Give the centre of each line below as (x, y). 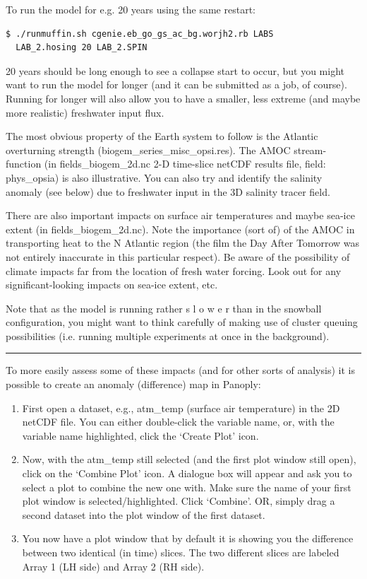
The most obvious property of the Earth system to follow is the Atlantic (162, 136)
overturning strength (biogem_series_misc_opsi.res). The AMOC (148, 150)
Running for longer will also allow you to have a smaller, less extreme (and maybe (183, 98)
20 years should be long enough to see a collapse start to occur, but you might (175, 70)
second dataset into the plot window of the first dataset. (144, 514)
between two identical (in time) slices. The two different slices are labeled (181, 552)
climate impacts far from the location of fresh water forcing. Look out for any (174, 270)
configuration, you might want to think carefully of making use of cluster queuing (182, 322)
